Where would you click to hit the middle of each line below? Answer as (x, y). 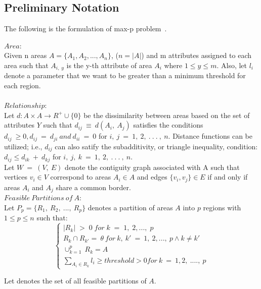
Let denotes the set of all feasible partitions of (75, 281)
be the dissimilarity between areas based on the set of (167, 115)
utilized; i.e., (23, 146)
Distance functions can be (213, 136)
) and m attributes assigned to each (196, 55)
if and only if (228, 177)
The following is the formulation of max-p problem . (85, 28)
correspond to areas (81, 177)
